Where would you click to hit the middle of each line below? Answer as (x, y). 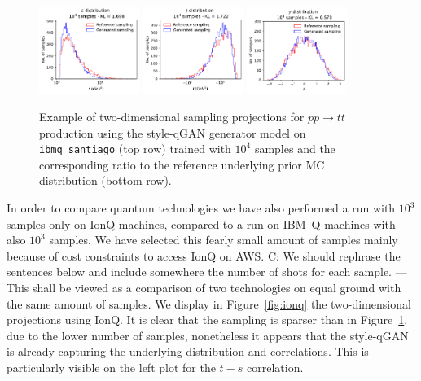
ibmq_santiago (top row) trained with (135, 149)
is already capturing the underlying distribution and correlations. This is (188, 351)
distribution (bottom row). (105, 180)
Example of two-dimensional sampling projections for (172, 117)
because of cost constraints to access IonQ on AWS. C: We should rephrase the (204, 255)
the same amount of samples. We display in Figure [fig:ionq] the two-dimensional (209, 303)
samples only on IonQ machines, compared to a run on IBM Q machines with (201, 223)
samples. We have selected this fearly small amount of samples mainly (224, 240)
